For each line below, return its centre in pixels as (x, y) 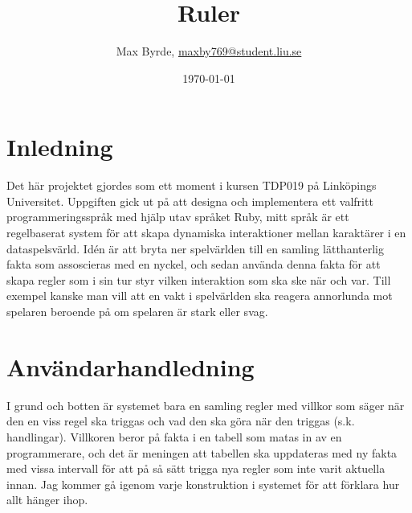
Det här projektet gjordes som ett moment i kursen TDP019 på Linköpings (192, 185)
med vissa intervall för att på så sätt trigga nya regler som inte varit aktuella (196, 468)
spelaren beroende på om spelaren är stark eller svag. (137, 311)
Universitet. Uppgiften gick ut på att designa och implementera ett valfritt (190, 201)
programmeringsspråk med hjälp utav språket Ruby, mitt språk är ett (178, 217)
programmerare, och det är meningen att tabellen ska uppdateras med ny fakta (202, 452)
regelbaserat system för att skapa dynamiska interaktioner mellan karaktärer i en (206, 233)
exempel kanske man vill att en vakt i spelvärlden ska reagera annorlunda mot (200, 295)
